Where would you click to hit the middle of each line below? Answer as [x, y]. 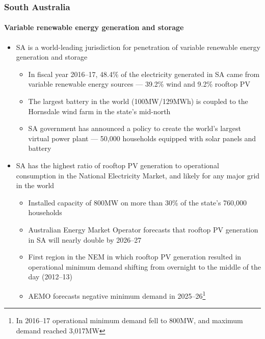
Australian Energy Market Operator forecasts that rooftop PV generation [143, 229]
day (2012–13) [50, 277]
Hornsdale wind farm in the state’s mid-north [99, 111]
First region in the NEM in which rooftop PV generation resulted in [135, 257]
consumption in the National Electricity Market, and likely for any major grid [138, 175]
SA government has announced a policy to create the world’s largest [135, 128]
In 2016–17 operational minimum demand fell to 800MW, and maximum [129, 320]
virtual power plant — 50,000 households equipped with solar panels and [142, 138]
